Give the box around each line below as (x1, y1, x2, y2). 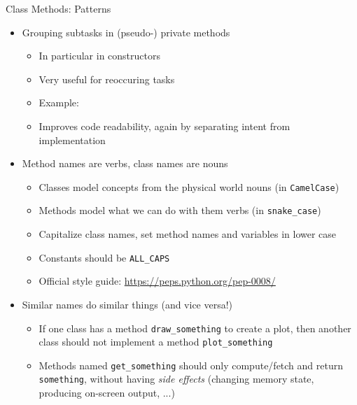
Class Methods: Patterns (6, 1, 111, 15)
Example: (38, 95, 79, 110)
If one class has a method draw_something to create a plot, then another (38, 320, 351, 335)
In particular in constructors (38, 48, 160, 63)
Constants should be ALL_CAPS (38, 250, 170, 264)
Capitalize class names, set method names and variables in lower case (38, 227, 337, 241)
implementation (38, 132, 106, 147)
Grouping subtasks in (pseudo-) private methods (22, 24, 230, 39)
